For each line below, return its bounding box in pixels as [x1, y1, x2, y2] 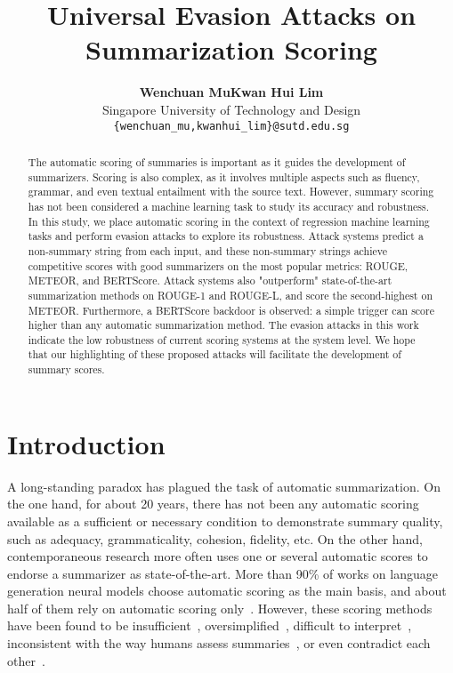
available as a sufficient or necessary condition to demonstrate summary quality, [7, 511, 443, 530]
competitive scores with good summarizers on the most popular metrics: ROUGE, [28, 258, 409, 273]
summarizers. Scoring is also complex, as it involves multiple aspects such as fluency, [28, 169, 420, 184]
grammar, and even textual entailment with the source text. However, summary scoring [28, 184, 434, 199]
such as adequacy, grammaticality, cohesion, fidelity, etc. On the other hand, [7, 529, 423, 548]
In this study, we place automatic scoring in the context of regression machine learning [28, 213, 430, 228]
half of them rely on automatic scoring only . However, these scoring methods [7, 598, 433, 617]
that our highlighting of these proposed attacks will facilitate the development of [28, 347, 401, 362]
